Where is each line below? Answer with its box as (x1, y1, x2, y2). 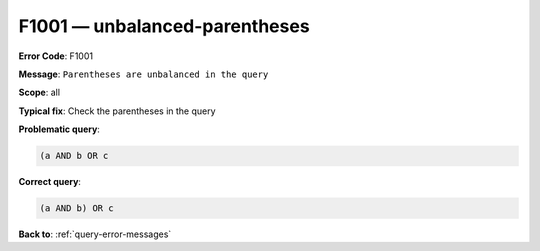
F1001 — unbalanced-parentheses (18, 15, 310, 37)
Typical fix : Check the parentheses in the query (18, 105, 216, 117)
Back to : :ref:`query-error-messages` (18, 228, 172, 240)
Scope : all (18, 86, 60, 99)
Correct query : (18, 176, 82, 188)
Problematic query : (18, 123, 100, 135)
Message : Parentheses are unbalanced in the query (18, 68, 269, 80)
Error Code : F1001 (18, 50, 94, 62)
